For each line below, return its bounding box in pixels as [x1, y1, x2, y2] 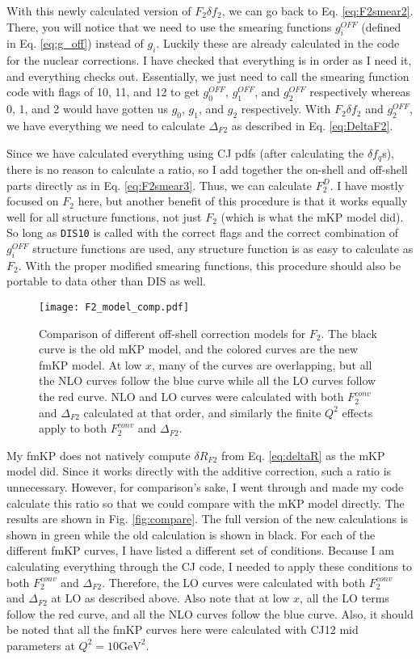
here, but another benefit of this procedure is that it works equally [78, 192, 408, 209]
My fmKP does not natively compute [6, 446, 191, 463]
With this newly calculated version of [6, 2, 191, 19]
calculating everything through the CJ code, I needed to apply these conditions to [6, 558, 413, 574]
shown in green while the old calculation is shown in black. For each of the [6, 526, 376, 543]
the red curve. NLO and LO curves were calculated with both [39, 388, 344, 405]
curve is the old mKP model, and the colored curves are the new [39, 340, 359, 357]
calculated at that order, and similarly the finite [83, 403, 321, 420]
